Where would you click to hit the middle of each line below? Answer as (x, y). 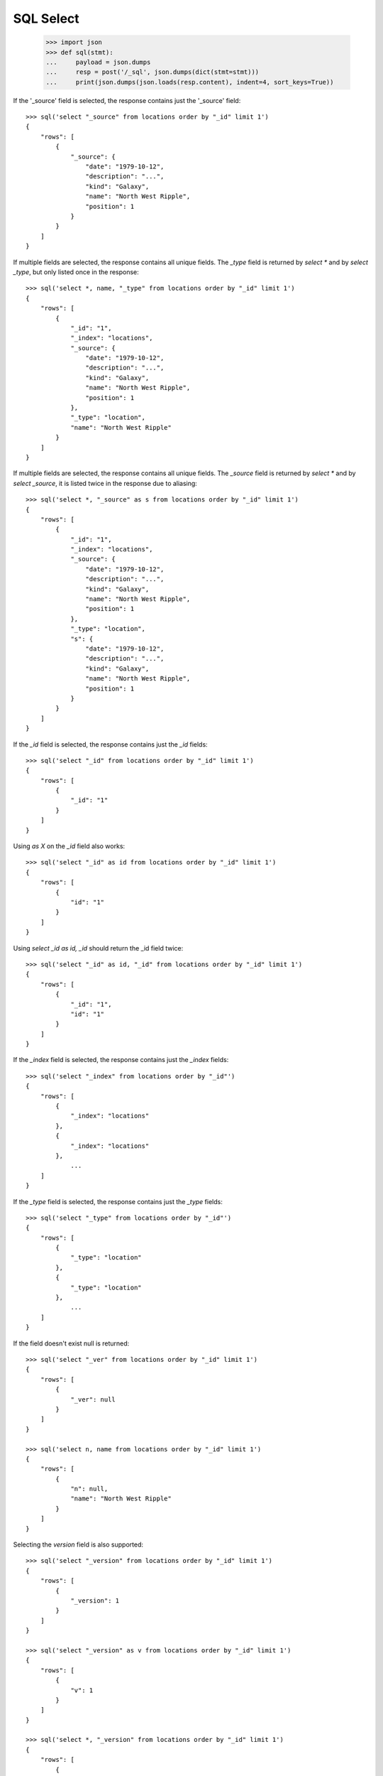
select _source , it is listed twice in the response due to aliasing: (105, 483)
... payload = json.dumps (98, 62)
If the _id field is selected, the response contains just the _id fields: (111, 744)
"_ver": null (93, 1399)
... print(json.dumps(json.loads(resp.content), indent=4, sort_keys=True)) (190, 82)
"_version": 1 (95, 1601)
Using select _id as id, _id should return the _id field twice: (98, 948)
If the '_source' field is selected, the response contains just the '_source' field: (127, 100)
